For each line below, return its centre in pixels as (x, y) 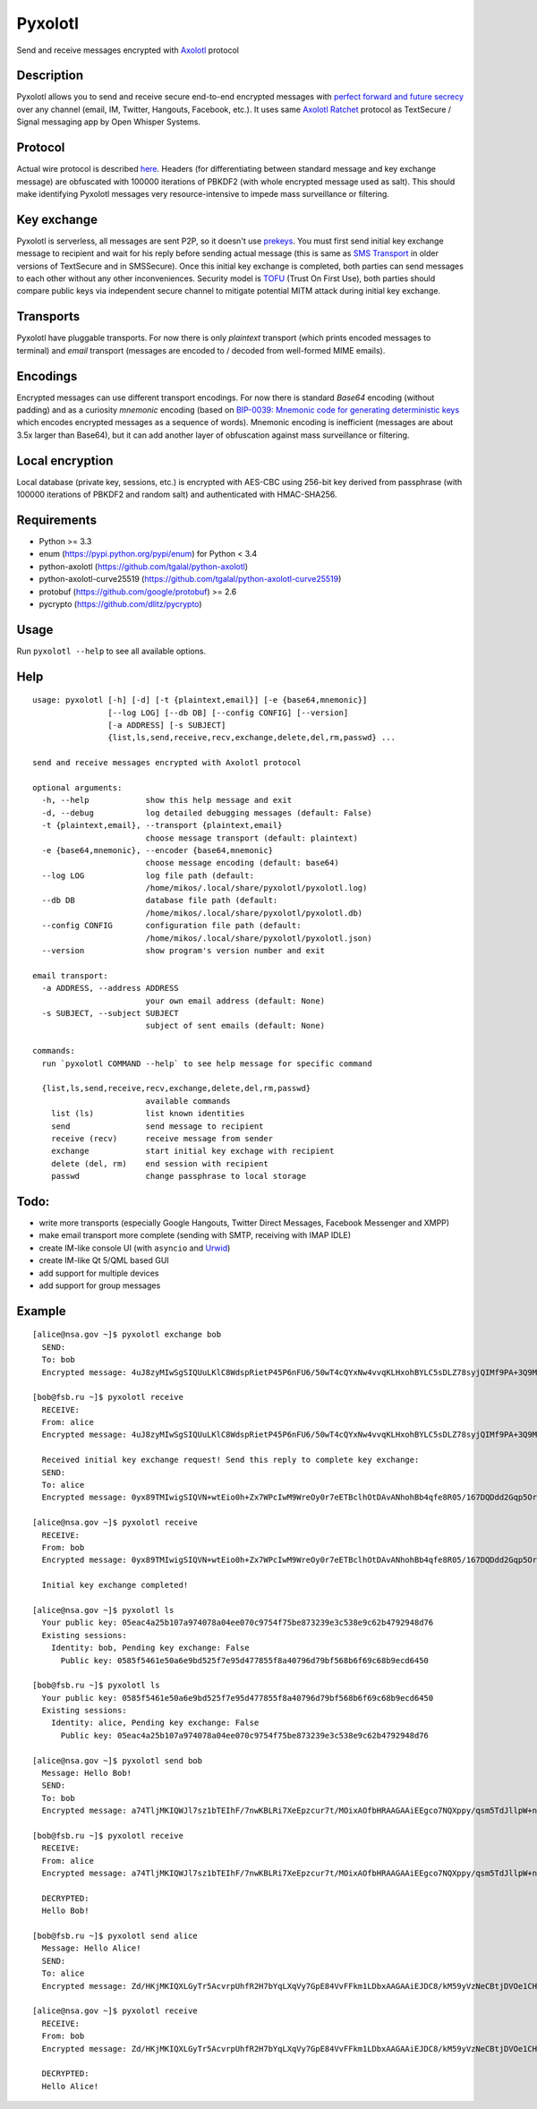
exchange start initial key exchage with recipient (192, 1151)
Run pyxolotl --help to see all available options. (111, 651)
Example (41, 1311)
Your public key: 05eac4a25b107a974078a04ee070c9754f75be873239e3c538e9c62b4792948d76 (238, 1623)
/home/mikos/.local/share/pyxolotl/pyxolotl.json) (259, 938)
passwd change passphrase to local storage (178, 1176)
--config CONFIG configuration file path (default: (171, 926)
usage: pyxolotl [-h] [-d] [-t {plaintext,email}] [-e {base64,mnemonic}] (200, 700)
